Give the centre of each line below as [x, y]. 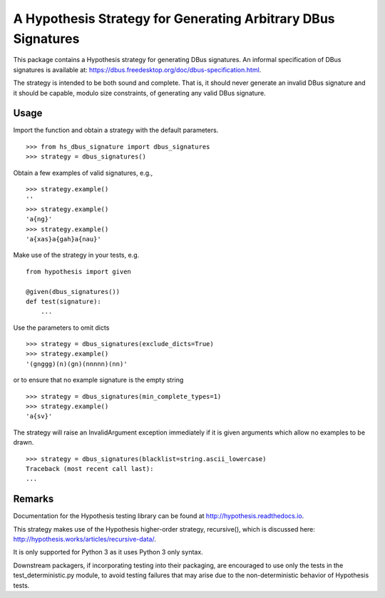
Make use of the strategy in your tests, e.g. [76, 255]
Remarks [34, 499]
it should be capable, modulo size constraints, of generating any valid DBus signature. [140, 93]
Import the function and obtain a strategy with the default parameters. [116, 130]
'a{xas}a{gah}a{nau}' [63, 239]
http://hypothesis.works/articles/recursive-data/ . [84, 539]
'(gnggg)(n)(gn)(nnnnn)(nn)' [77, 364]
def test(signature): [63, 301]
